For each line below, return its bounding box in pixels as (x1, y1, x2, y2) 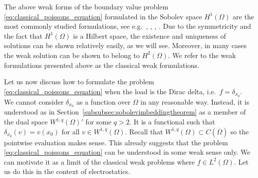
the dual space (4, 117, 48, 127)
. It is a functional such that (129, 117, 215, 127)
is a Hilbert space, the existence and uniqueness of (73, 30, 226, 41)
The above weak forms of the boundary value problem (4, 1, 169, 11)
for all (62, 126, 80, 136)
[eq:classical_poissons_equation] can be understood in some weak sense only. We (4, 147, 251, 157)
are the (233, 11, 254, 21)
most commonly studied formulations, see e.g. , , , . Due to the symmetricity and (4, 21, 252, 31)
